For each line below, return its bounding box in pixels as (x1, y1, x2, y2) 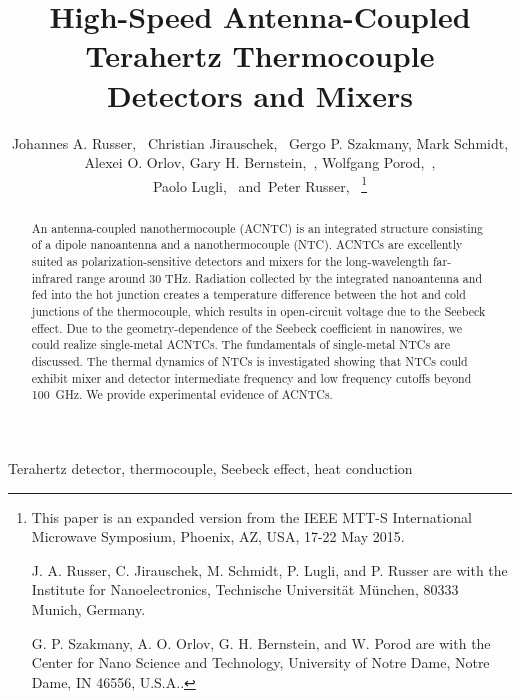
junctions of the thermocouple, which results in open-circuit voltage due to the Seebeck (31, 303, 486, 320)
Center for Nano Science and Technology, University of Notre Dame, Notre (31, 652, 490, 673)
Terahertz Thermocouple (85, 35, 435, 76)
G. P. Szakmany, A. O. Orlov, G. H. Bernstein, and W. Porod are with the (31, 632, 491, 653)
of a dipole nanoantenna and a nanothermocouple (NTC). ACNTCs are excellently (31, 236, 463, 253)
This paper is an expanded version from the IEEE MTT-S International (31, 506, 472, 527)
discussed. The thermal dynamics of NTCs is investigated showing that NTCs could (31, 352, 468, 369)
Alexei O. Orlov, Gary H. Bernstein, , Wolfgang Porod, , (84, 152, 436, 173)
